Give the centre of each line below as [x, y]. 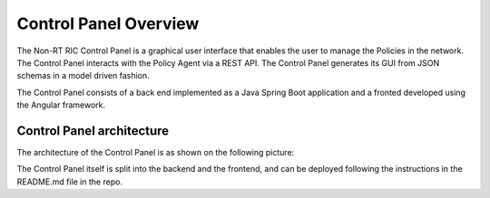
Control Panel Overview [108, 24]
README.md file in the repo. [69, 182]
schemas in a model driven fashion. [83, 76]
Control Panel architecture [93, 131]
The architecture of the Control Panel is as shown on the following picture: [156, 153]
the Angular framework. [61, 105]
